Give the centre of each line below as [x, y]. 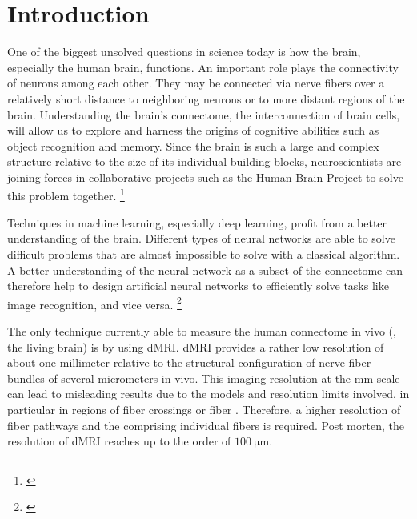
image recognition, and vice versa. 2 [94, 303]
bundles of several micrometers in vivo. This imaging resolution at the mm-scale [204, 378]
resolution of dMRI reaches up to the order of [119, 441]
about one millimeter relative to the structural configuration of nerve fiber [189, 362]
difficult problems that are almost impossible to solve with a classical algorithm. [204, 253]
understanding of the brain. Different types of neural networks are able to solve [201, 238]
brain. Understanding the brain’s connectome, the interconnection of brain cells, [204, 114]
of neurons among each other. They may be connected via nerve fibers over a [196, 83]
